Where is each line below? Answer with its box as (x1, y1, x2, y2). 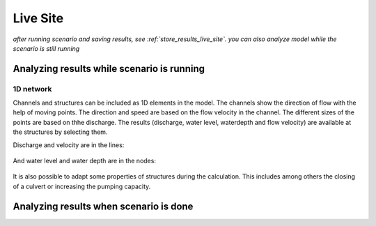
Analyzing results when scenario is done (13, 200, 194, 212)
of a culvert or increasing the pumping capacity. (13, 182, 151, 190)
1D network (13, 84, 52, 93)
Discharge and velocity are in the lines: (13, 140, 125, 149)
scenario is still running (13, 44, 80, 52)
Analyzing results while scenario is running (13, 63, 205, 75)
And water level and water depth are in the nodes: (13, 157, 157, 165)
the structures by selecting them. (13, 128, 108, 136)
